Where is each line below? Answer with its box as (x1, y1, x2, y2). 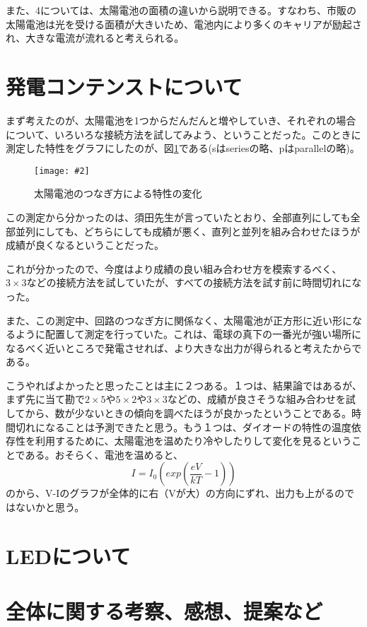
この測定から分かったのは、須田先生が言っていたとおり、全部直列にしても (6, 209, 351, 224)
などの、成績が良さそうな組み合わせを (167, 392, 346, 406)
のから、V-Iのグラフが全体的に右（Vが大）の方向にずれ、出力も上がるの (6, 486, 344, 500)
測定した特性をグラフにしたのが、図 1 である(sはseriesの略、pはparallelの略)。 (6, 141, 360, 156)
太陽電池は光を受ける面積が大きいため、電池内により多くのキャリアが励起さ (6, 16, 362, 31)
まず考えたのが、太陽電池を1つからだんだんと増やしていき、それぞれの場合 (6, 112, 356, 127)
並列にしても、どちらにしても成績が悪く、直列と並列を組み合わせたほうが (15, 223, 361, 238)
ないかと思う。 (15, 500, 85, 515)
